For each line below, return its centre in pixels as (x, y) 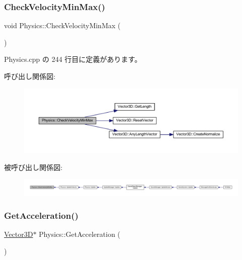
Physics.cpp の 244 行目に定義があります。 (73, 59)
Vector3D (19, 234)
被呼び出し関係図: (33, 167)
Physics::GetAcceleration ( (80, 234)
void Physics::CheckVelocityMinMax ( (62, 25)
